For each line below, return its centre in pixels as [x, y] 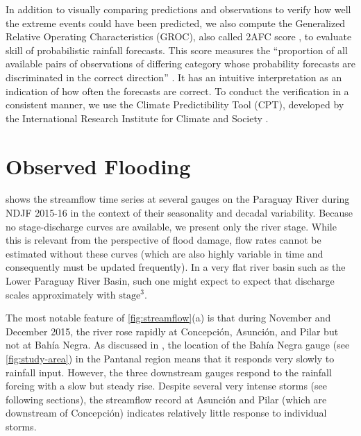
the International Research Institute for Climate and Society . [137, 118]
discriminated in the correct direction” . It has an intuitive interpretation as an [174, 77]
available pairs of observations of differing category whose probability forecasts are [180, 64]
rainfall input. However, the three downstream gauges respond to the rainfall [169, 372]
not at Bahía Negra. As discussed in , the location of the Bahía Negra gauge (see [178, 345]
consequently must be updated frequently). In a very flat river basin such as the [176, 267]
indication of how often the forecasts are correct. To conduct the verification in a [177, 91]
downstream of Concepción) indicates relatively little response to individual [166, 413]
